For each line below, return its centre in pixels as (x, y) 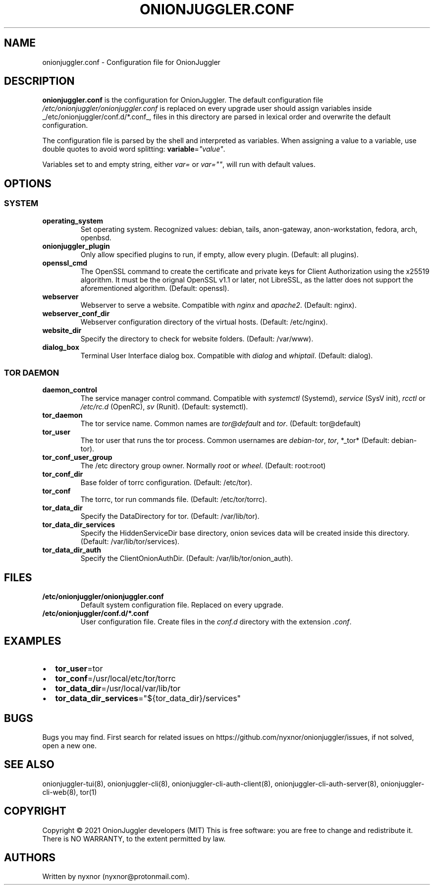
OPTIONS (28, 183)
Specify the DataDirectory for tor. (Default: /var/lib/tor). (170, 516)
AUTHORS (30, 858)
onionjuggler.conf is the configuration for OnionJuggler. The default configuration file (183, 100)
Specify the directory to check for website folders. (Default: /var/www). (197, 338)
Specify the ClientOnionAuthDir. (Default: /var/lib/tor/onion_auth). (187, 558)
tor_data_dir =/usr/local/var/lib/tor (118, 689)
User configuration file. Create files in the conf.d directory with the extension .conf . (216, 622)
